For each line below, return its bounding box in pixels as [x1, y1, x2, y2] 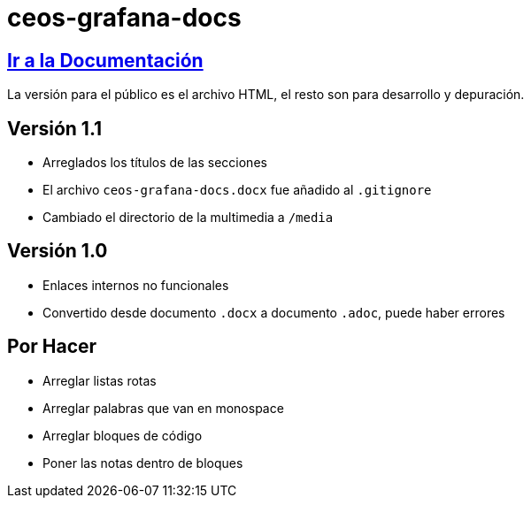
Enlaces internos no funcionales [42, 277, 229, 293]
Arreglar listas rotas [42, 372, 157, 388]
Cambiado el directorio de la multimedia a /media [42, 210, 334, 226]
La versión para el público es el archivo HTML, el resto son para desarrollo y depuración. [7, 87, 525, 103]
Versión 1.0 [7, 240, 108, 263]
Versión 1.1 [7, 117, 103, 140]
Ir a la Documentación [7, 49, 204, 72]
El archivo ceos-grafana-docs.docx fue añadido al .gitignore [42, 182, 432, 198]
